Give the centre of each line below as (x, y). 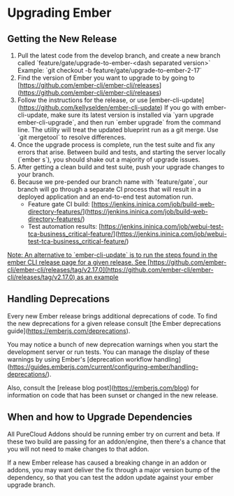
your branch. (36, 174)
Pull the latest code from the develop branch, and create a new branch (119, 55)
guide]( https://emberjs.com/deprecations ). (69, 331)
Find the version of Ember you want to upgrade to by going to (106, 78)
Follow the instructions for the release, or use (82, 100)
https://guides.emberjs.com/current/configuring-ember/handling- (104, 367)
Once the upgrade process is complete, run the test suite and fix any (116, 144)
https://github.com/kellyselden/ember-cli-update (90, 107)
